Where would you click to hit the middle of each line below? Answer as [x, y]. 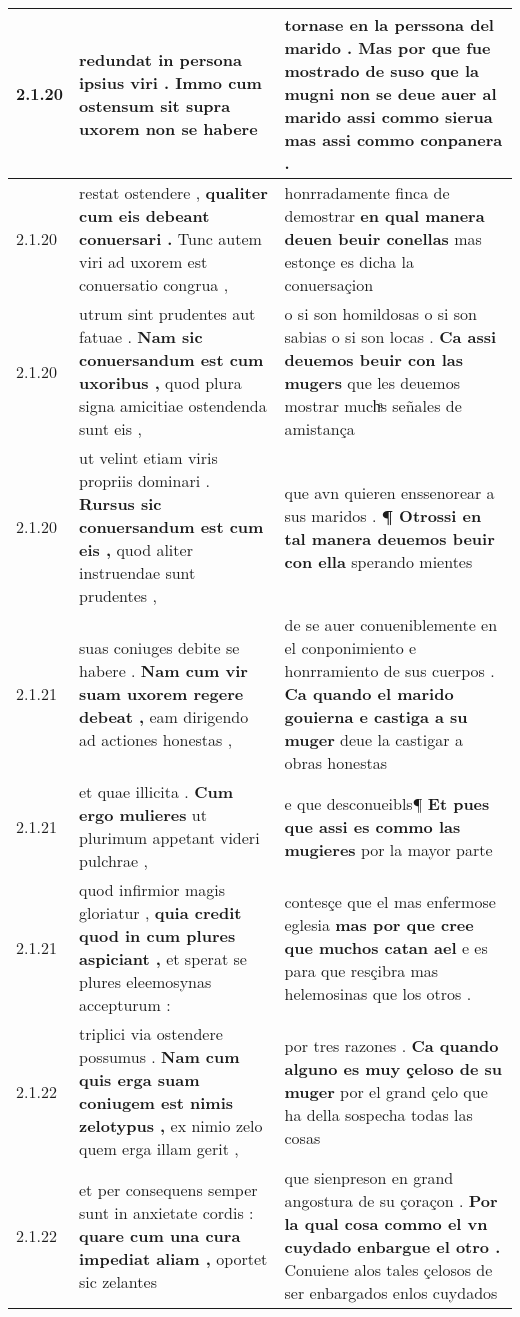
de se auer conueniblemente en [391, 624]
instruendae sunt [137, 572]
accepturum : [125, 1004]
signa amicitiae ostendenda [173, 405]
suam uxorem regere [161, 693]
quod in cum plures [157, 935]
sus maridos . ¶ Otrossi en [383, 515]
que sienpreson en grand [369, 1177]
